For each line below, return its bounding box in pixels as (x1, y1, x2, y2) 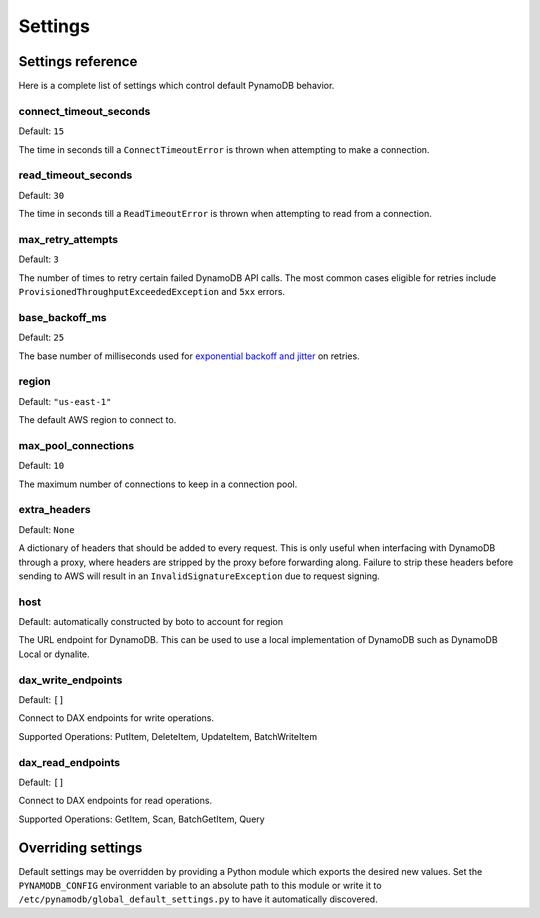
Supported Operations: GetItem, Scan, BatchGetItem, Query (18, 813, 265, 825)
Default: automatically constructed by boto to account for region (18, 616, 284, 628)
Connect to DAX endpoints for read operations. (18, 795, 213, 807)
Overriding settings (18, 839, 143, 856)
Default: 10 (18, 460, 65, 472)
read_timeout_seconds (18, 168, 133, 182)
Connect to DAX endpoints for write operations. (18, 712, 215, 724)
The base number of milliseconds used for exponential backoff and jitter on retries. (18, 350, 360, 362)
